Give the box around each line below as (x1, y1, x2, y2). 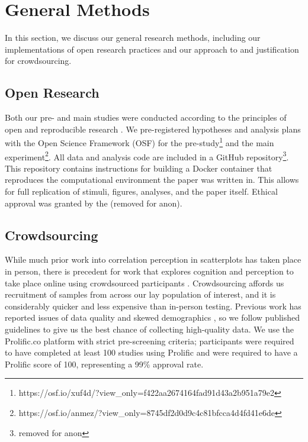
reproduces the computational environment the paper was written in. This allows (5, 173, 299, 186)
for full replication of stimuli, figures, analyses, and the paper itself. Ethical (5, 185, 278, 197)
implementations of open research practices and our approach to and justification (5, 43, 299, 55)
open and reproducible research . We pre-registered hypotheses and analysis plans (5, 122, 301, 135)
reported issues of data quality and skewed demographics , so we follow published (5, 311, 300, 324)
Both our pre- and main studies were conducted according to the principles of (5, 111, 287, 124)
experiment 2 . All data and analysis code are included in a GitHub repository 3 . (5, 149, 289, 163)
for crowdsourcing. (5, 54, 72, 67)
